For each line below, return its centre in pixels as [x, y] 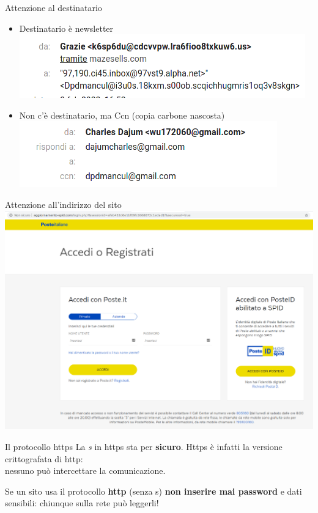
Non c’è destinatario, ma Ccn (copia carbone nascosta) [122, 115]
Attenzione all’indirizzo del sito [63, 204]
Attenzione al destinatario [54, 7]
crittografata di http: [44, 458]
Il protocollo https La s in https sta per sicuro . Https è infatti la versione [144, 446]
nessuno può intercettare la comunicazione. [85, 471]
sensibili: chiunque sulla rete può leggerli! [82, 503]
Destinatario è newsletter [66, 28]
